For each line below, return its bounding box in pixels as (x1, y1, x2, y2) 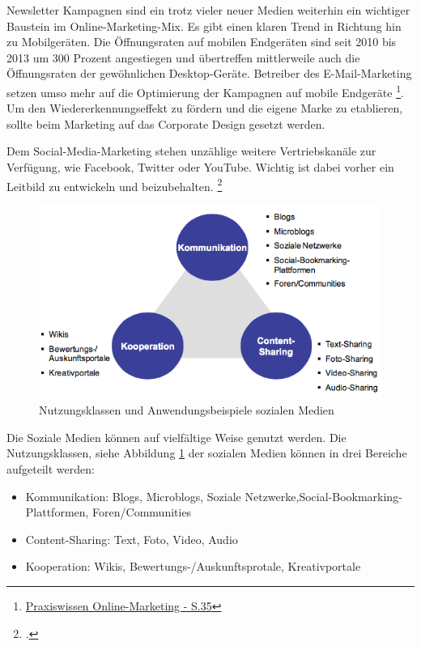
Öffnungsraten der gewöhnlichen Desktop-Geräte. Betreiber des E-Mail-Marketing (6, 65, 412, 82)
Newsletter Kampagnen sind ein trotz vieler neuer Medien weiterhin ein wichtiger (6, 2, 410, 18)
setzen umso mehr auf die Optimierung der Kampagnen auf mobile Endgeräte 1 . (6, 81, 404, 100)
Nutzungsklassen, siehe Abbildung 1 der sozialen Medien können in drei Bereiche (6, 444, 407, 461)
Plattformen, (25, 504, 89, 521)
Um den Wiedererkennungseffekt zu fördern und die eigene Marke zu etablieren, (6, 100, 403, 117)
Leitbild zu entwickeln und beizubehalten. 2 (6, 175, 223, 194)
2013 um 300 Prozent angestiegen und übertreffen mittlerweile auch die (6, 49, 360, 66)
